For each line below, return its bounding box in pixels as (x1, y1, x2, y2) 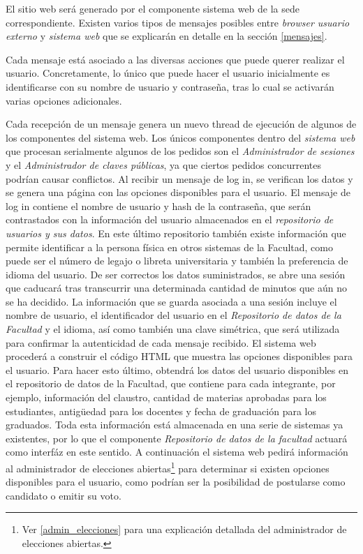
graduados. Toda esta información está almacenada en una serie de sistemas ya (6, 417, 343, 432)
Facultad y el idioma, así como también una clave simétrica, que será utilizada (6, 322, 340, 336)
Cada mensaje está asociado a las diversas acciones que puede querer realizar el (6, 52, 345, 66)
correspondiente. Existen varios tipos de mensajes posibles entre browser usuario (6, 15, 350, 29)
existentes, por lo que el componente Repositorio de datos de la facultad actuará (6, 431, 348, 445)
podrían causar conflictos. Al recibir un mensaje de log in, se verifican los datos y (6, 171, 353, 186)
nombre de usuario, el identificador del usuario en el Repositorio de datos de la (6, 308, 341, 322)
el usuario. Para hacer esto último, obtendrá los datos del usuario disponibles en (6, 362, 348, 377)
